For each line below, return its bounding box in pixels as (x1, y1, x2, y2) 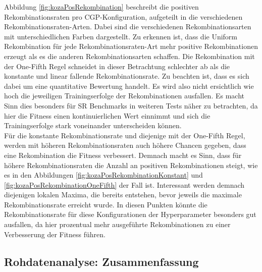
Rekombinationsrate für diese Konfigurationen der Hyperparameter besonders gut (4, 209, 256, 220)
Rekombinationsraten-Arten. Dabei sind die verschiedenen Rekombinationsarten (4, 21, 251, 32)
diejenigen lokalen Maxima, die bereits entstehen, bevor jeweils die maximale (4, 189, 242, 200)
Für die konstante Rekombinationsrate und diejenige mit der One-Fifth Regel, (4, 130, 245, 140)
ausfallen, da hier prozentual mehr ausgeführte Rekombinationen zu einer (4, 219, 231, 230)
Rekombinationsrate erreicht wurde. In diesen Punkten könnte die (4, 199, 207, 209)
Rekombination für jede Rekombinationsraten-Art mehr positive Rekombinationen (4, 41, 258, 51)
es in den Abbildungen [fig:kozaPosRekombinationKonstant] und (4, 170, 203, 180)
